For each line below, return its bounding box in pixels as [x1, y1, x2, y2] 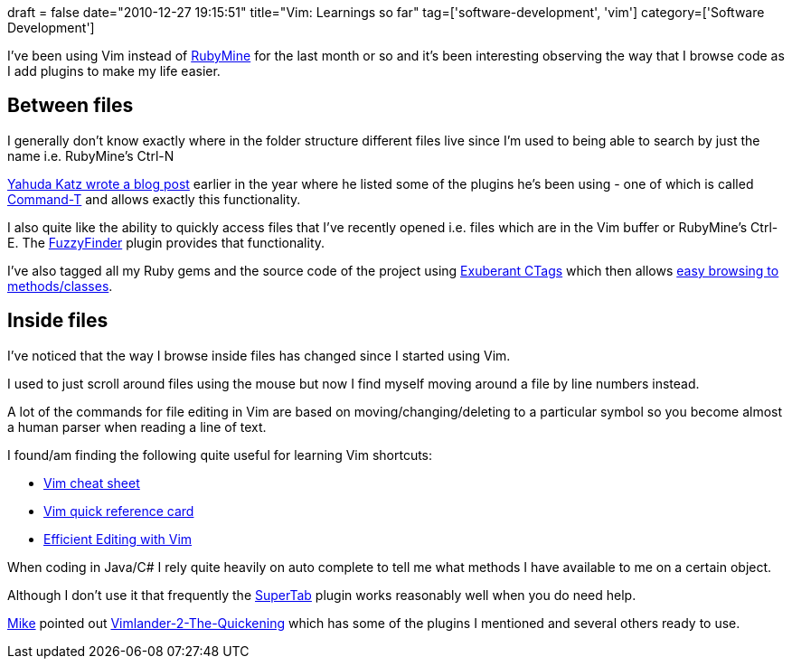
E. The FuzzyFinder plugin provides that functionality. [7, 234, 325, 250]
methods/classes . [7, 277, 113, 294]
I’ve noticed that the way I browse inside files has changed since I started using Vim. [7, 347, 511, 363]
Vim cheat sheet [43, 474, 140, 491]
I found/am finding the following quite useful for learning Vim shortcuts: [7, 446, 433, 463]
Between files [7, 94, 134, 117]
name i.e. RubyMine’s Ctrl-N [7, 147, 174, 164]
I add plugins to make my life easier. [7, 63, 221, 79]
